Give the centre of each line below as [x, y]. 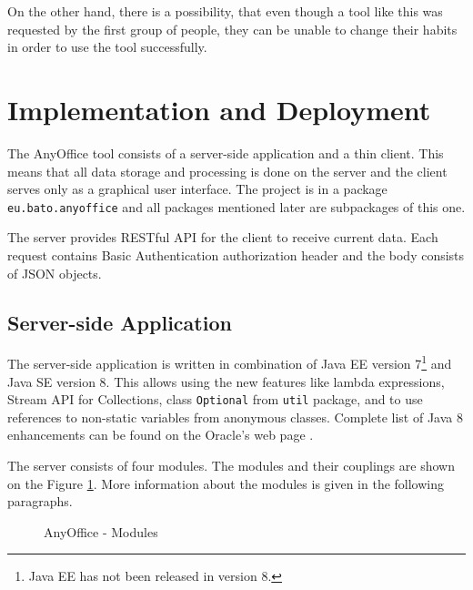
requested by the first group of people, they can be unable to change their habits [232, 29]
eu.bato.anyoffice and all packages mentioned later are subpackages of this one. [236, 206]
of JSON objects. [55, 273]
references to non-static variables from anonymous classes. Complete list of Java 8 [236, 417]
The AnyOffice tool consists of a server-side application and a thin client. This [226, 153]
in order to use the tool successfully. [107, 47]
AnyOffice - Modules [101, 531]
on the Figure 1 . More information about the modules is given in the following [226, 483]
